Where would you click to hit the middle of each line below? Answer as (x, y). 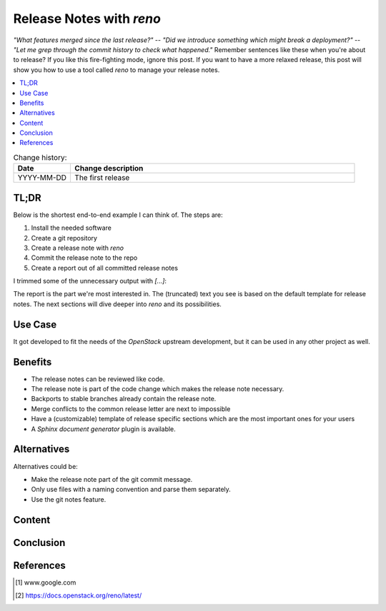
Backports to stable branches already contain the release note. (124, 399)
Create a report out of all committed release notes (105, 268)
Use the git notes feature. (69, 499)
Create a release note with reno (78, 248)
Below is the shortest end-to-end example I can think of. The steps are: (118, 215)
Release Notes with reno (87, 19)
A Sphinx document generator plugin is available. (104, 429)
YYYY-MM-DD (42, 178)
